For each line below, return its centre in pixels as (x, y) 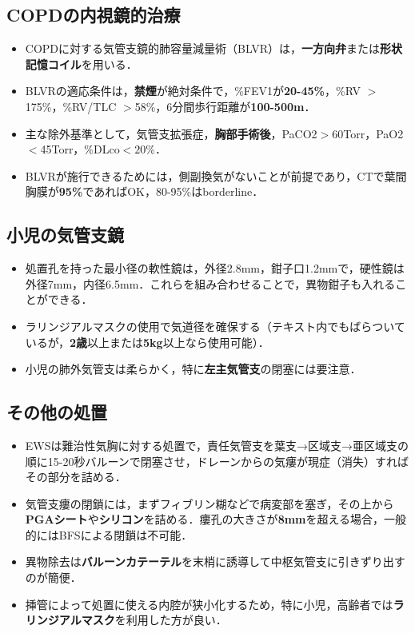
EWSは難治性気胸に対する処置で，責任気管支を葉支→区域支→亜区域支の (217, 445)
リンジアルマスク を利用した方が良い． (126, 620)
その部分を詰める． (76, 477)
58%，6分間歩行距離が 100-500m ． (225, 106)
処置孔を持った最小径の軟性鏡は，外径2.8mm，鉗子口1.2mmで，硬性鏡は (215, 268)
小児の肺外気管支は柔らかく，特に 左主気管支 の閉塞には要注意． (193, 369)
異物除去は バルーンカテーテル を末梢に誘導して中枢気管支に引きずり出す (215, 561)
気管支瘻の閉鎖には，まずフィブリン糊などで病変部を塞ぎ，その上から (209, 503)
